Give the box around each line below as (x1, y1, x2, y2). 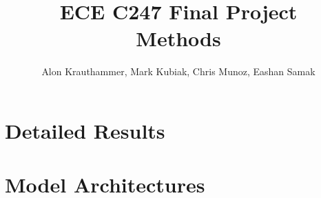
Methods (136, 24, 221, 52)
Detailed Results (5, 116, 165, 144)
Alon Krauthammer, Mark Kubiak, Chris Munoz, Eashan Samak (41, 64, 315, 79)
